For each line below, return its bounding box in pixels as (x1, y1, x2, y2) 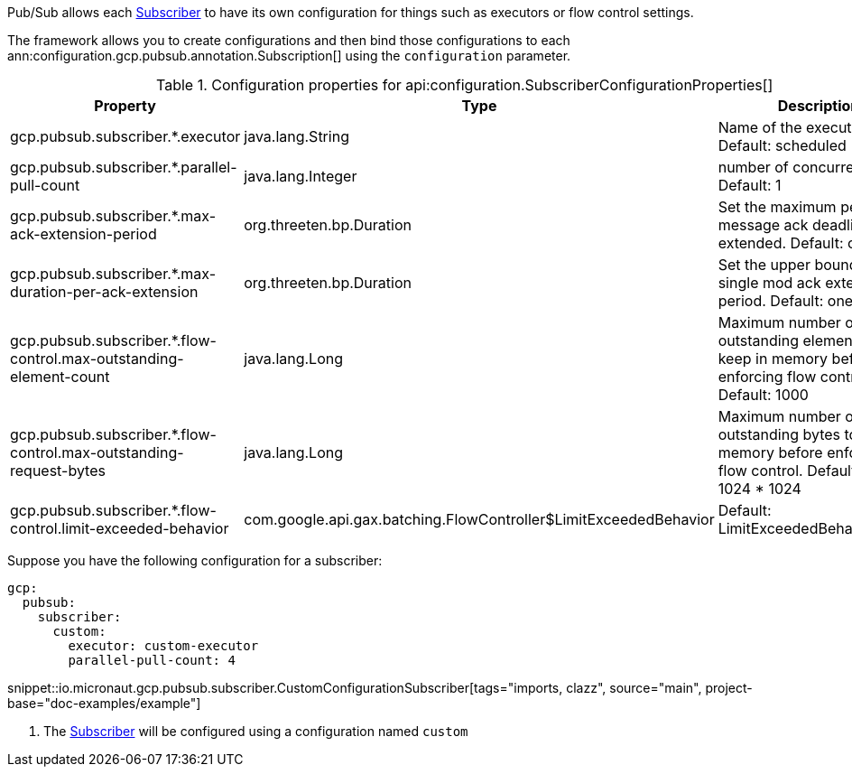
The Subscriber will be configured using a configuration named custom (43, 723, 468, 739)
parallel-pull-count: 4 (68, 653, 236, 667)
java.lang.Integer (244, 167, 357, 185)
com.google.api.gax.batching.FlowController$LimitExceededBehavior (244, 510, 715, 528)
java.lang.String (244, 127, 349, 145)
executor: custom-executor (68, 639, 259, 653)
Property (94, 97, 156, 115)
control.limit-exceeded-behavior (10, 519, 229, 537)
